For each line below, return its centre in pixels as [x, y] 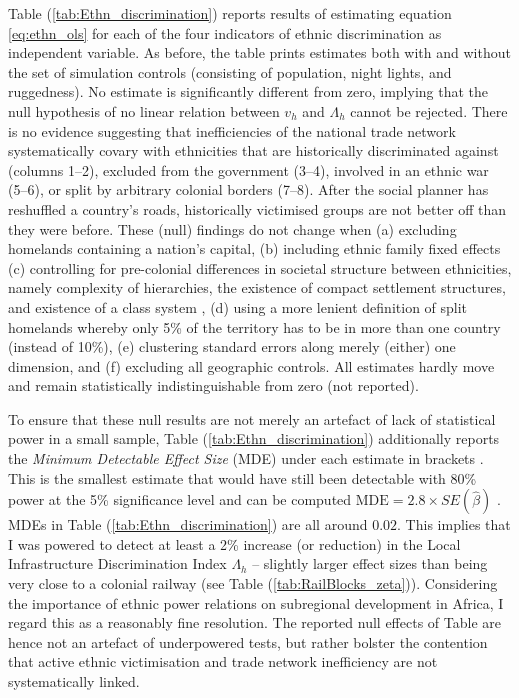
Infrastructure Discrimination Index [117, 563]
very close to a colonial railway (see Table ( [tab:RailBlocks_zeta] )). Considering [253, 583]
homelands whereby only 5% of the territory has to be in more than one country [254, 326]
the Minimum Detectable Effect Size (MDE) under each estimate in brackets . [246, 458]
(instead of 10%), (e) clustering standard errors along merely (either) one [232, 346]
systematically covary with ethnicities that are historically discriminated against [253, 150]
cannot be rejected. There [429, 110]
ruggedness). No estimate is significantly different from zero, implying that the [248, 91]
